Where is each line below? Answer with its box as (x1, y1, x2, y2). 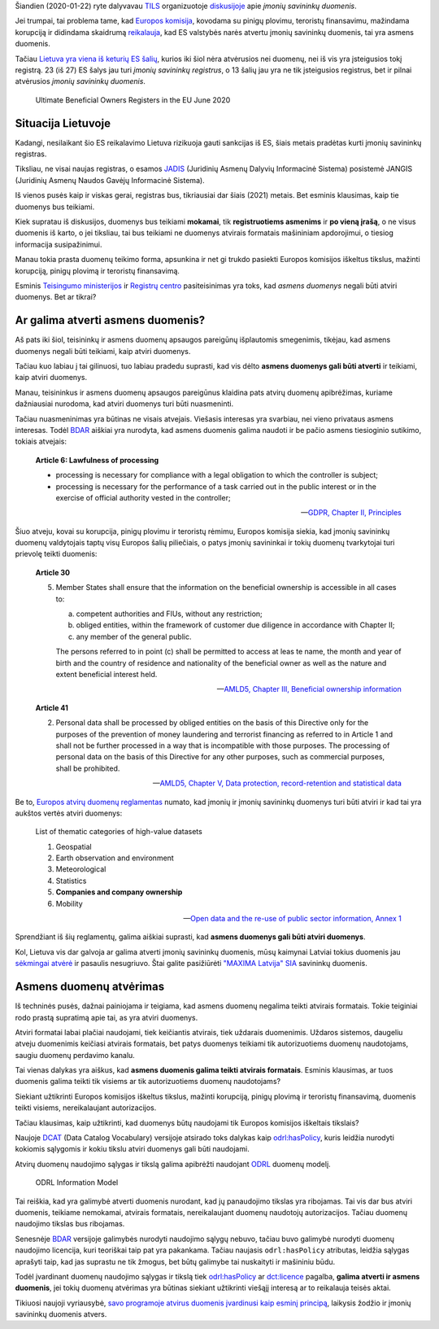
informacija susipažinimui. (15, 239, 102, 249)
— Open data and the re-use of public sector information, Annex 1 (183, 914, 402, 924)
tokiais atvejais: (15, 436, 67, 447)
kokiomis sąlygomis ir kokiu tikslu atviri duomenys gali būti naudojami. (15, 1144, 250, 1154)
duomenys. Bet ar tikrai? (15, 292, 97, 302)
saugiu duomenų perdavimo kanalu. (15, 1050, 136, 1060)
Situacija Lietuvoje (15, 116, 111, 130)
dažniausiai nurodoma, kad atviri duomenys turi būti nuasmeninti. (15, 399, 234, 409)
